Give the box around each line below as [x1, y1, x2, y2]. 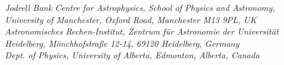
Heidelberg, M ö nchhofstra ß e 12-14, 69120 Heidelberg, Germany [5, 36, 240, 49]
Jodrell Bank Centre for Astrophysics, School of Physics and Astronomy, [5, 1, 275, 13]
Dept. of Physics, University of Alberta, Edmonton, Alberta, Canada [5, 49, 260, 61]
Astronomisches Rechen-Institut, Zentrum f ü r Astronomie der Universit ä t [5, 25, 279, 38]
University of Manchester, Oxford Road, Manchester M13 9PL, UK [5, 13, 257, 26]
